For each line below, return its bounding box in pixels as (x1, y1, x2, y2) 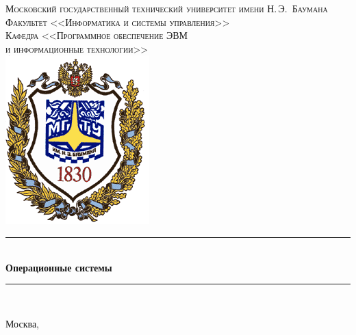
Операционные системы (5, 260, 112, 274)
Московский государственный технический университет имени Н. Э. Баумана (5, 1, 328, 15)
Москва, (5, 316, 39, 330)
